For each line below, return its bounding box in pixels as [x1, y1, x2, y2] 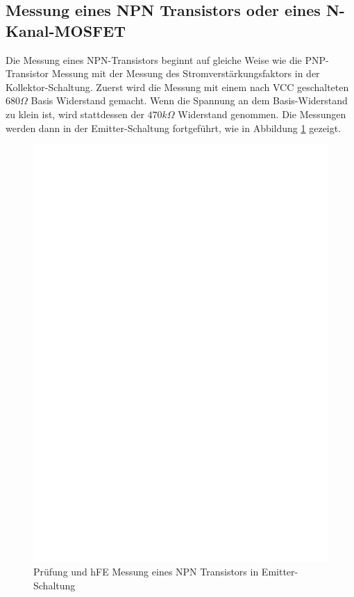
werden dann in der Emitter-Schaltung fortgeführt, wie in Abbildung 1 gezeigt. [6, 120, 342, 135]
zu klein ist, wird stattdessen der [6, 106, 144, 121]
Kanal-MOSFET [6, 19, 126, 41]
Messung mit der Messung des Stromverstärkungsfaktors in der [51, 66, 320, 81]
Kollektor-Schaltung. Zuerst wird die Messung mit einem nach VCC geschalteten [6, 79, 349, 94]
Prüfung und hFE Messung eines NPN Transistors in [33, 564, 259, 579]
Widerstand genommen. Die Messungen [178, 106, 346, 121]
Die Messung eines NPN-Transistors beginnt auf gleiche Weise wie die [6, 52, 302, 67]
